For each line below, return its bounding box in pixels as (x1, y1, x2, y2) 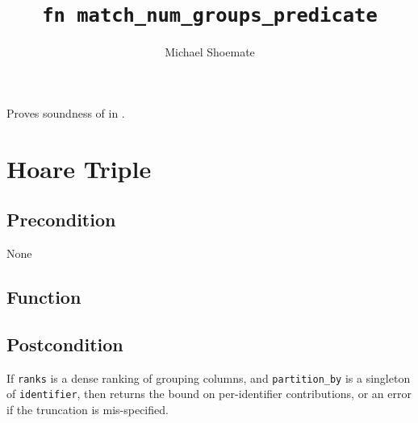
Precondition (6, 207, 116, 232)
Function (6, 284, 82, 309)
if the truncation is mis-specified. (6, 400, 169, 417)
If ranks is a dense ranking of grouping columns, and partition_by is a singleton (6, 369, 411, 386)
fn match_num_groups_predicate (42, 4, 378, 27)
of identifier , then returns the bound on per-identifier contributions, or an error (6, 385, 412, 402)
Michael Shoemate (165, 44, 255, 60)
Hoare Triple (6, 151, 152, 185)
